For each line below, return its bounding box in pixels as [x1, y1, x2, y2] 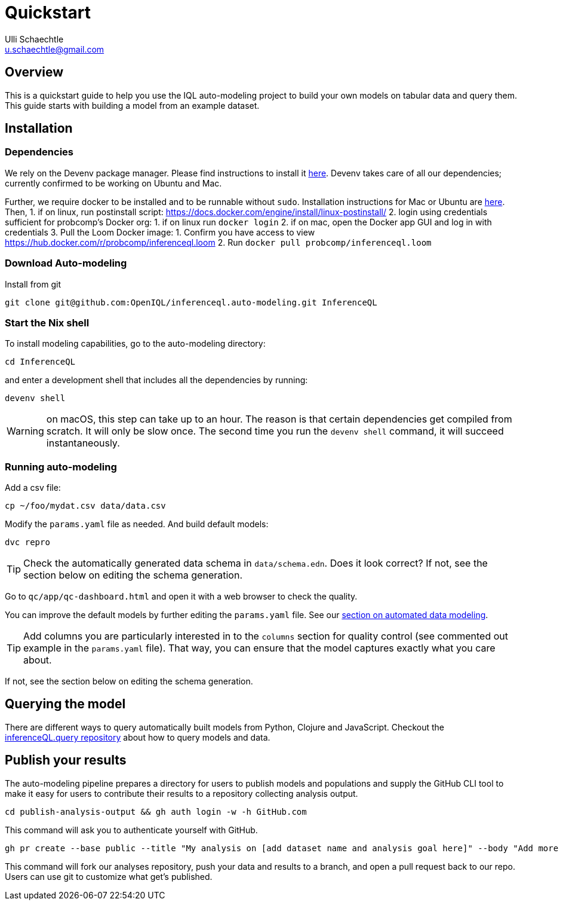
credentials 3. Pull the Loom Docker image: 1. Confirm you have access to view [5, 227, 315, 237]
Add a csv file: [5, 482, 61, 493]
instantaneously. [46, 437, 120, 450]
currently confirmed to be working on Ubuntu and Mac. [5, 178, 222, 188]
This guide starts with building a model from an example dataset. [5, 100, 260, 111]
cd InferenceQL [5, 357, 76, 367]
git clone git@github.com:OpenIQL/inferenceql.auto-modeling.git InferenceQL [5, 297, 377, 307]
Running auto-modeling [5, 460, 117, 473]
